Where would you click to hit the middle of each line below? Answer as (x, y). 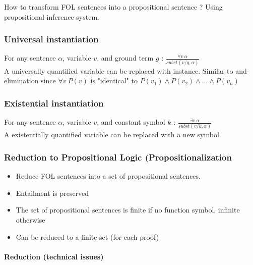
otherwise (30, 220)
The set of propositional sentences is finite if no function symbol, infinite (128, 210)
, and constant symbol (131, 122)
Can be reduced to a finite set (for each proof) (87, 236)
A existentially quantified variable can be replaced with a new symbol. (113, 135)
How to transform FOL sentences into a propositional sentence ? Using (113, 7)
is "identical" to (114, 81)
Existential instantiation (54, 103)
